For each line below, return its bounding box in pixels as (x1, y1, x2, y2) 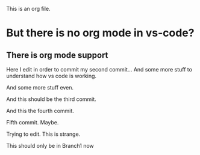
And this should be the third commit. (6, 96, 96, 103)
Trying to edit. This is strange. (6, 130, 81, 138)
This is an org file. (6, 5, 51, 12)
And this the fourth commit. (6, 108, 74, 114)
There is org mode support (6, 50, 108, 60)
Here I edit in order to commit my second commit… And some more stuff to (6, 66, 193, 73)
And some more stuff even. (6, 84, 74, 91)
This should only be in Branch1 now (6, 142, 95, 149)
